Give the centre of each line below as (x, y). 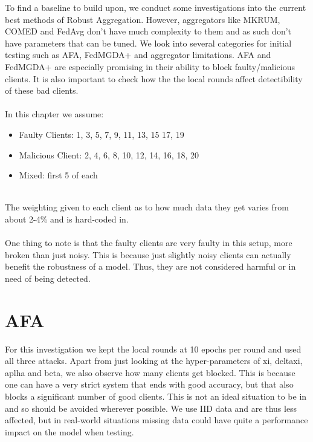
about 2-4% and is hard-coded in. (67, 219)
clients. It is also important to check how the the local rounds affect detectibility (154, 78)
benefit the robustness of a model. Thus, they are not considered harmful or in (150, 266)
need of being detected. (48, 278)
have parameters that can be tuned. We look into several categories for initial (148, 43)
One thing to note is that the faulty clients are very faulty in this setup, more (149, 243)
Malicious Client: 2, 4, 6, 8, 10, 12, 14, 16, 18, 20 (109, 154)
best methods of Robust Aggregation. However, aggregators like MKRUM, (143, 19)
